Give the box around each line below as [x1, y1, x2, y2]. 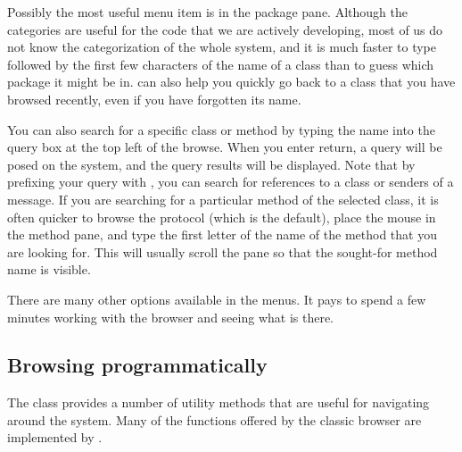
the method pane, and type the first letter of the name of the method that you [7, 225, 437, 244]
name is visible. [7, 260, 91, 279]
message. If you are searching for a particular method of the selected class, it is [7, 189, 439, 208]
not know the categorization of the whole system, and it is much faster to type [7, 38, 437, 56]
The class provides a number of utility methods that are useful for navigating [7, 393, 430, 412]
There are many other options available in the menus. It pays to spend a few [7, 289, 426, 308]
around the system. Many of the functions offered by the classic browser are [7, 410, 422, 429]
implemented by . [7, 428, 103, 447]
